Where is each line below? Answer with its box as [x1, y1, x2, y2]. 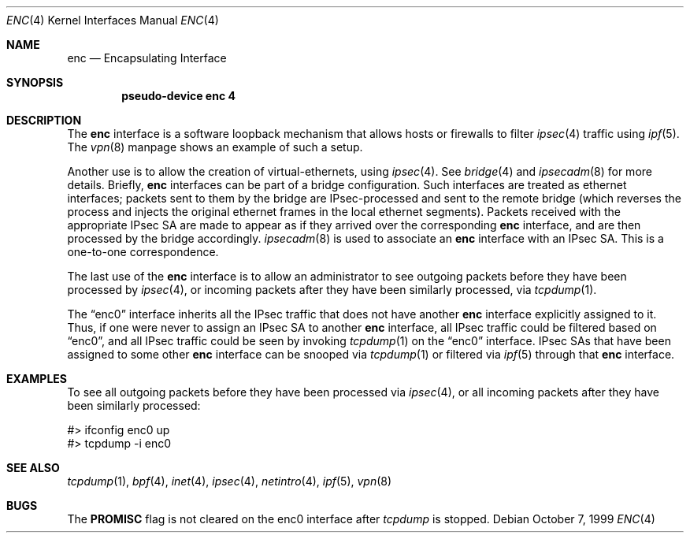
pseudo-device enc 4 [121, 89, 236, 102]
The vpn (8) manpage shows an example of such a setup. [67, 140, 363, 154]
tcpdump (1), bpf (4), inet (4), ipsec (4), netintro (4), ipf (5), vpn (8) [67, 474, 392, 488]
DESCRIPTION [6, 113, 82, 127]
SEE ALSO [6, 461, 60, 474]
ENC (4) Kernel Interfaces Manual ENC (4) [6, 13, 219, 27]
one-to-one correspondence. [67, 245, 219, 258]
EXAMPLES [6, 372, 67, 385]
